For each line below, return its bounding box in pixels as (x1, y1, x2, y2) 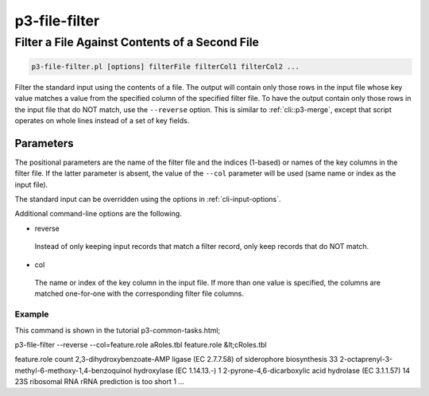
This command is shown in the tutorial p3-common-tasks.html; (14, 325, 221, 335)
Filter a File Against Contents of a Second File (14, 35, 260, 49)
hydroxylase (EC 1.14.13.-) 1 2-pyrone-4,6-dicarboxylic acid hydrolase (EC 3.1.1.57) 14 (133, 366, 411, 375)
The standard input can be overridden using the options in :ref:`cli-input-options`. (14, 195, 281, 204)
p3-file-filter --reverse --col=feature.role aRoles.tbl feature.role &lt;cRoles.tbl (14, 340, 267, 349)
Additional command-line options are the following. (14, 209, 182, 219)
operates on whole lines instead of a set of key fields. (14, 115, 190, 125)
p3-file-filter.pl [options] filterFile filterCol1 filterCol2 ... (31, 62, 300, 71)
